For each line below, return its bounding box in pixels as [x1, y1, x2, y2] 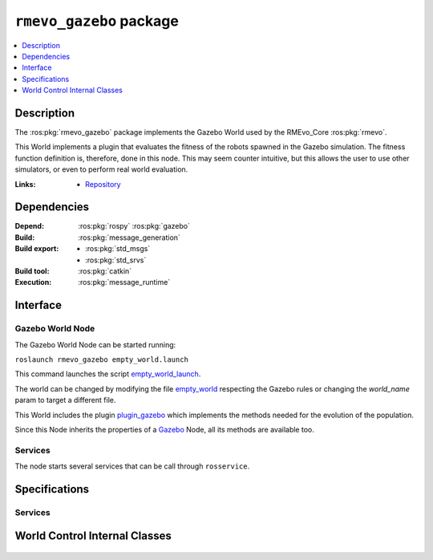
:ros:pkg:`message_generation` [78, 233, 180, 242]
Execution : [14, 278, 52, 287]
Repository [85, 179, 121, 189]
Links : [14, 179, 36, 189]
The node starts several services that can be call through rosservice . [14, 461, 250, 471]
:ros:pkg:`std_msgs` [85, 244, 151, 254]
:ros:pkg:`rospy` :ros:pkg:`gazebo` [78, 221, 191, 231]
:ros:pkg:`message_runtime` [78, 278, 171, 287]
